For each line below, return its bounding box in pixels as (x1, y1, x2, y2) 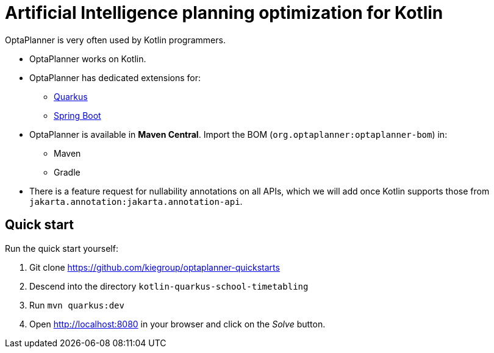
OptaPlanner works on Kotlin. (29, 53, 146, 64)
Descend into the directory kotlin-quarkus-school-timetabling (29, 280, 309, 291)
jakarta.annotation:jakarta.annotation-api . (29, 196, 243, 207)
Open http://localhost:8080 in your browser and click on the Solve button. (29, 318, 326, 329)
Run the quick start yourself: (5, 243, 118, 254)
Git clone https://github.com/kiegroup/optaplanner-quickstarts (29, 262, 280, 273)
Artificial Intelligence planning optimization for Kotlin (5, 2, 443, 23)
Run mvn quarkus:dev (29, 299, 124, 310)
